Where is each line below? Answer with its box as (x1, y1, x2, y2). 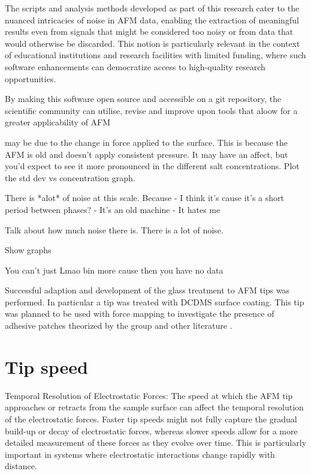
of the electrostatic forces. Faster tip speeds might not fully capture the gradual (5, 412, 297, 425)
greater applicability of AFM (5, 116, 111, 128)
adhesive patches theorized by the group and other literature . (5, 319, 233, 332)
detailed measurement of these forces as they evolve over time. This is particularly (5, 436, 307, 449)
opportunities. (5, 72, 56, 85)
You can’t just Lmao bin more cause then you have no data (5, 263, 224, 276)
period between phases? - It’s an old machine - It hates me (5, 203, 221, 215)
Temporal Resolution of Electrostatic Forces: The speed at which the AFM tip (5, 389, 293, 401)
